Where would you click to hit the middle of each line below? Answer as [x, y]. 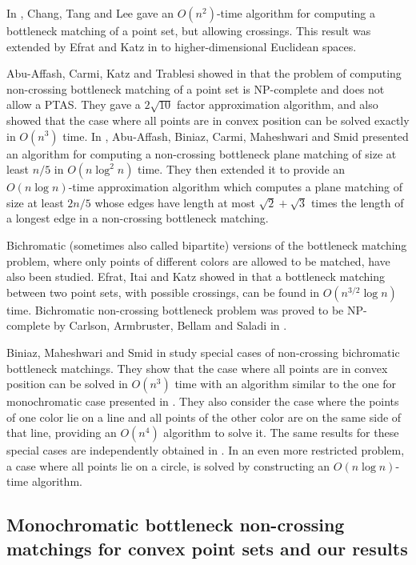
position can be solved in [67, 384]
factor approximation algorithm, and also [277, 104]
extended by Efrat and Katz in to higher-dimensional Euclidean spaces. [182, 46]
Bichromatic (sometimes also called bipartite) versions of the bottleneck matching [207, 244]
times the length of [357, 202]
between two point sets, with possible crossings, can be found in [163, 292]
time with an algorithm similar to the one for [286, 384]
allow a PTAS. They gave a [74, 104]
